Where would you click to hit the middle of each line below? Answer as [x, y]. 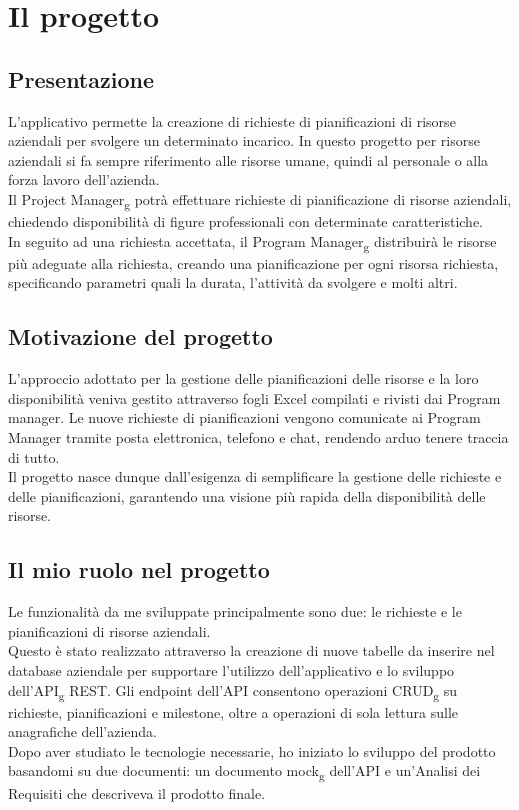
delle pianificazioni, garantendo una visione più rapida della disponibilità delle [247, 495]
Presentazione [81, 78]
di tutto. [34, 456]
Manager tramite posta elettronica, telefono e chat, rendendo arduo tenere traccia [258, 436]
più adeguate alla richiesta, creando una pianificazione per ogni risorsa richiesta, [253, 262]
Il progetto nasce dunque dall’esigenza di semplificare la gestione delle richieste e [255, 476]
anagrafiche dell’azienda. [83, 731]
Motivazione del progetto [140, 336]
